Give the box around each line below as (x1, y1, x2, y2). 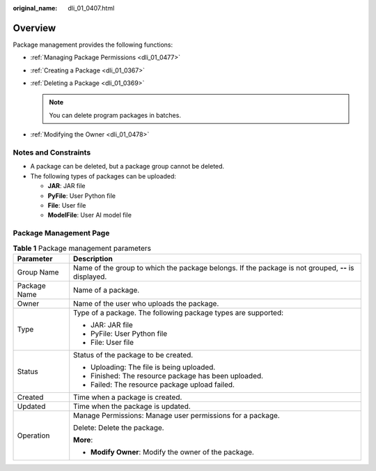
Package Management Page (13, 229, 110, 238)
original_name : (13, 4, 58, 12)
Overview (13, 22, 56, 34)
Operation (17, 431, 50, 440)
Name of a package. (73, 285, 140, 295)
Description (73, 254, 113, 263)
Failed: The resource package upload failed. (91, 380, 235, 389)
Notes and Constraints (13, 148, 91, 157)
